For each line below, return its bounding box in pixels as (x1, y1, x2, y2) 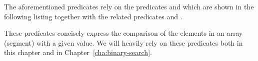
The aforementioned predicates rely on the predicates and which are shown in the (4, 1, 254, 11)
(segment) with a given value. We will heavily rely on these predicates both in (4, 37, 243, 48)
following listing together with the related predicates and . (4, 11, 182, 21)
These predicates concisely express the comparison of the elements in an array (4, 28, 243, 38)
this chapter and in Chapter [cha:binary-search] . (4, 47, 152, 58)
